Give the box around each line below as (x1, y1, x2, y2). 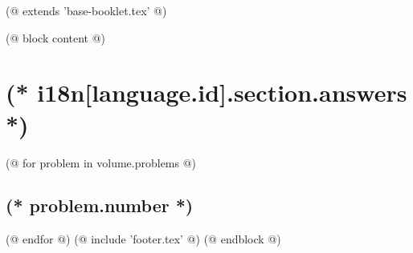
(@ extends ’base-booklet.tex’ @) (6, 2, 167, 18)
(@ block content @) (6, 29, 106, 46)
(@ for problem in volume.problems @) (6, 154, 197, 171)
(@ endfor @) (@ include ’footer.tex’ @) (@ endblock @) (6, 231, 281, 247)
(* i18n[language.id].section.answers (6, 76, 407, 109)
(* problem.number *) (6, 193, 194, 218)
